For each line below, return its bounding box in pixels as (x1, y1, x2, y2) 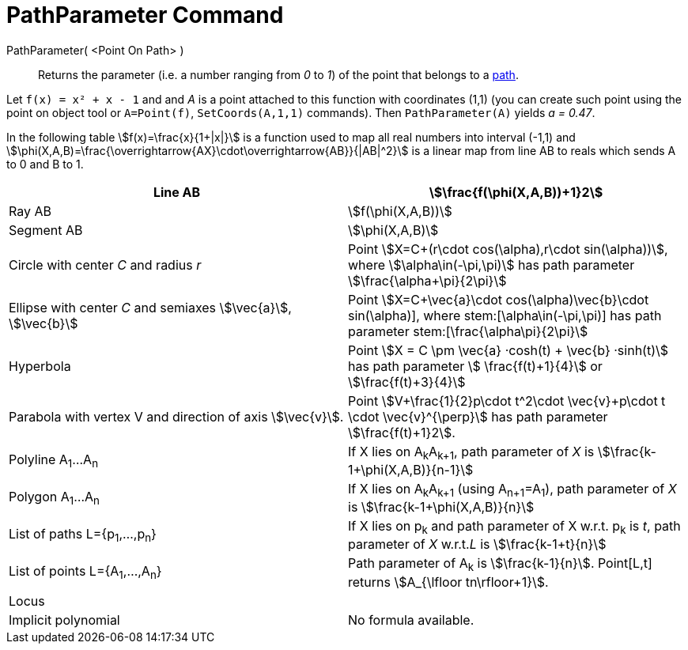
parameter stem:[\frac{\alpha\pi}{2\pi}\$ (348, 323, 588, 339)
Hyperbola (9, 357, 71, 374)
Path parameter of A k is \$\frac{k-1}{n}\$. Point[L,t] (348, 555, 652, 574)
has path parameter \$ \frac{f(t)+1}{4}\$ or (348, 357, 603, 374)
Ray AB (9, 202, 51, 219)
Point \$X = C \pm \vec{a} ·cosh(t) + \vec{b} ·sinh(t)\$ (348, 342, 669, 358)
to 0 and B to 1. (6, 157, 84, 171)
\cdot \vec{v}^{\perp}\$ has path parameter (348, 408, 608, 425)
